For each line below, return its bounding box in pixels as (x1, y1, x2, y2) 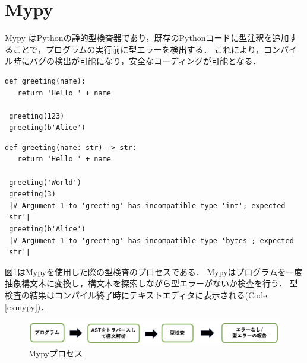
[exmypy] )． (5, 300, 49, 313)
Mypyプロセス (29, 346, 83, 359)
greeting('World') (9, 178, 81, 187)
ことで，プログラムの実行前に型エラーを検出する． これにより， (12, 43, 264, 55)
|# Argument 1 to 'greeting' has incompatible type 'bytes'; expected (9, 236, 294, 245)
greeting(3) (9, 190, 56, 199)
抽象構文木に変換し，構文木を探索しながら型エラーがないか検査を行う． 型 (5, 277, 298, 289)
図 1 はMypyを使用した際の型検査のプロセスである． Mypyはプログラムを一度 (5, 265, 303, 278)
